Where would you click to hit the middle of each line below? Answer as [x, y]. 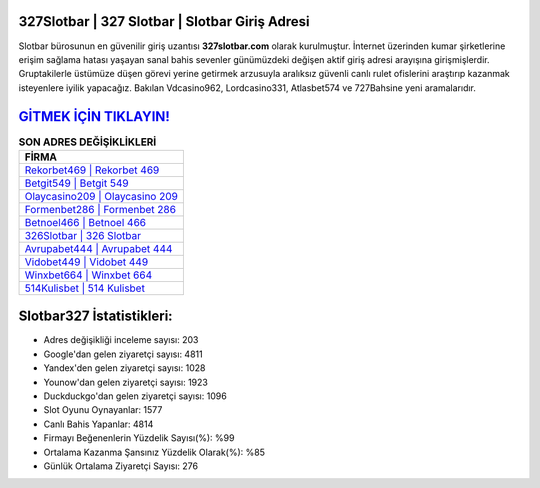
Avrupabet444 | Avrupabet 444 [98, 248]
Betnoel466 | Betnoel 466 [85, 222]
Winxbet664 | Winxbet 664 [88, 275]
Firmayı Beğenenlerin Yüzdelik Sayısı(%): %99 [139, 438]
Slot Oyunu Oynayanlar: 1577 [103, 410]
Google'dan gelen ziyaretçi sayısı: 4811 [123, 354]
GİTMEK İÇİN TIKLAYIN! [94, 116]
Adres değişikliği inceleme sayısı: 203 [121, 340]
